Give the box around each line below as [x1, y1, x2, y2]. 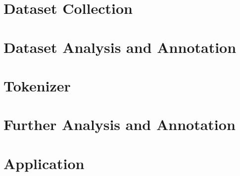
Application [3, 153, 85, 173]
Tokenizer [3, 75, 71, 95]
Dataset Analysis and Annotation [3, 37, 237, 57]
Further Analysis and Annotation [3, 114, 236, 134]
